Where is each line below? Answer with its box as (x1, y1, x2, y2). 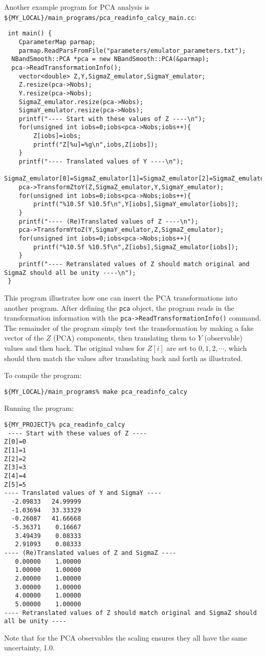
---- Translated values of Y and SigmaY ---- (4, 489, 162, 497)
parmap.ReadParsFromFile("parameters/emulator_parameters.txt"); (18, 47, 246, 54)
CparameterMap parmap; (18, 38, 96, 46)
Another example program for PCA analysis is (4, 2, 150, 12)
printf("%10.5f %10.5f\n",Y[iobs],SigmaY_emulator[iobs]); (33, 201, 239, 208)
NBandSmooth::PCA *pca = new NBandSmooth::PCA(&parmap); (11, 55, 209, 63)
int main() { (8, 30, 52, 37)
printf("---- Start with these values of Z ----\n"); (18, 115, 206, 123)
